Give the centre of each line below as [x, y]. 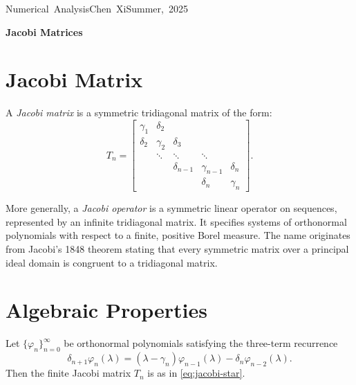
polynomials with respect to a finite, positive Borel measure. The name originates [178, 235]
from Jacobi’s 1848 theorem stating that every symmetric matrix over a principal [177, 249]
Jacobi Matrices [44, 32]
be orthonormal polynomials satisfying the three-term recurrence [201, 343]
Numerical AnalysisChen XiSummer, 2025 [97, 8]
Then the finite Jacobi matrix [68, 373]
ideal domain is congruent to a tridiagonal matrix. [112, 262]
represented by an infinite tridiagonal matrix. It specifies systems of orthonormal [176, 221]
